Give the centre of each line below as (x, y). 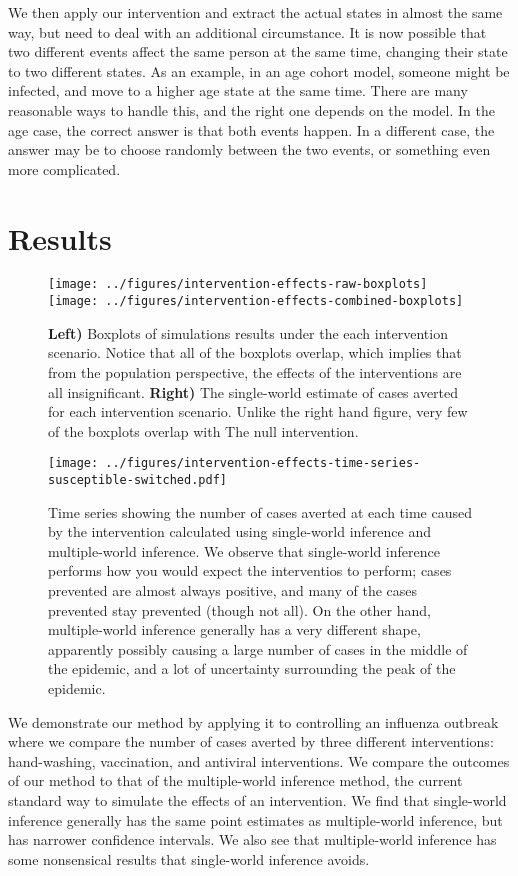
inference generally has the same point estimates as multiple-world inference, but (255, 819)
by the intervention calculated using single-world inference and (239, 531)
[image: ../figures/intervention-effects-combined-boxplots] (256, 301)
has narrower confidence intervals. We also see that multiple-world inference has (252, 839)
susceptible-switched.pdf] (137, 480)
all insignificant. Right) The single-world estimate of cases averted (253, 391)
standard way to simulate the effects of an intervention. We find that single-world (257, 799)
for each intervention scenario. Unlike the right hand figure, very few (258, 411)
